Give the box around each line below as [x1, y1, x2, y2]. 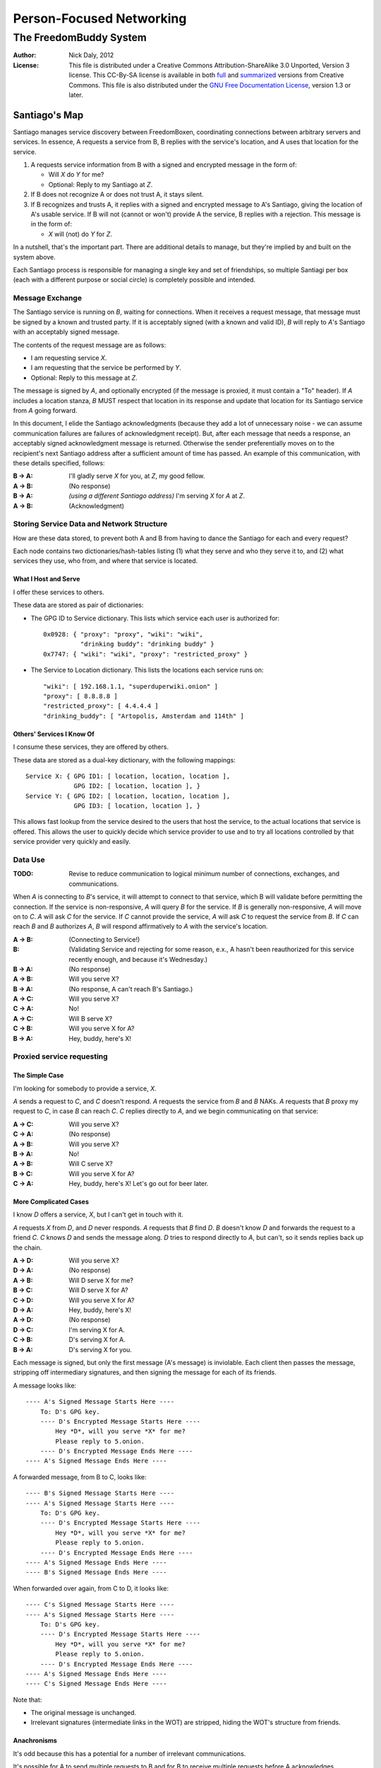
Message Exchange [13, 293, 83, 303]
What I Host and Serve [13, 575, 80, 583]
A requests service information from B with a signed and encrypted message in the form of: [30, 161, 297, 169]
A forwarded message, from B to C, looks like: [13, 1472, 147, 1481]
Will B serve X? [68, 1014, 113, 1023]
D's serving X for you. [68, 1345, 132, 1354]
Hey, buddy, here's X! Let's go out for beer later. [68, 1180, 209, 1188]
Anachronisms [13, 1736, 58, 1745]
